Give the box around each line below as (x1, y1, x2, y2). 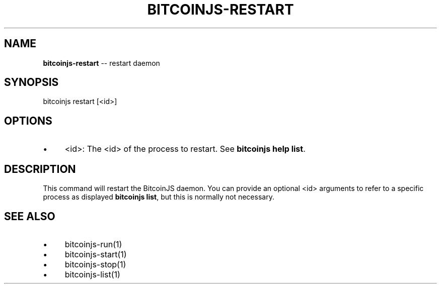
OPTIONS (4, 114, 52, 127)
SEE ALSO (4, 210, 55, 223)
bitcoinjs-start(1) (64, 249, 127, 259)
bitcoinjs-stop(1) (64, 259, 126, 269)
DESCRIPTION (4, 162, 76, 175)
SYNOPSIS (4, 76, 59, 89)
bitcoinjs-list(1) (64, 269, 120, 279)
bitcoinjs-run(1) (64, 239, 122, 249)
